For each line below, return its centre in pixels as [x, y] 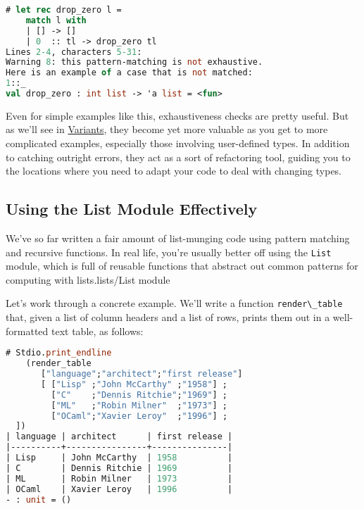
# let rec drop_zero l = [64, 10]
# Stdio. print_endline [59, 353]
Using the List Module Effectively [132, 209]
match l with [56, 20]
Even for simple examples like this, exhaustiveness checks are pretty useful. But [177, 115]
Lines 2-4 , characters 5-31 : [74, 52]
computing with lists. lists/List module [88, 279]
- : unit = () [39, 499]
